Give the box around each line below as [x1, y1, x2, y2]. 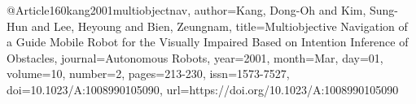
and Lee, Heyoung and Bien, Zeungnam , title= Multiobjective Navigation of [31, 17, 408, 34]
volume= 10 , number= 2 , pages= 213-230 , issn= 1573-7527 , [7, 65, 290, 82]
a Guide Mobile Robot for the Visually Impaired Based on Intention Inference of [7, 33, 409, 50]
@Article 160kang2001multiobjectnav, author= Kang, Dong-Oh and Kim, [7, 2, 366, 18]
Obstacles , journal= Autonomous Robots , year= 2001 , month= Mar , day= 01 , [7, 49, 383, 66]
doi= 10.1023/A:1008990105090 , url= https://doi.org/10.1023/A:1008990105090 [7, 80, 399, 97]
